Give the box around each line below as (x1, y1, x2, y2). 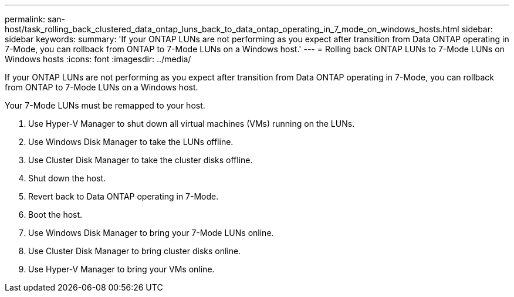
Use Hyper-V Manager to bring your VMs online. (28, 264, 215, 274)
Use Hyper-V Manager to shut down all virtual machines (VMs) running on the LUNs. (28, 119, 355, 129)
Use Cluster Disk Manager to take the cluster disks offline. (28, 155, 253, 165)
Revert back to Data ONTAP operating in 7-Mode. (28, 191, 219, 201)
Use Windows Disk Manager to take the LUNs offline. (28, 137, 234, 147)
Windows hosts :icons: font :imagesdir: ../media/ (5, 54, 191, 64)
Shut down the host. (28, 173, 106, 183)
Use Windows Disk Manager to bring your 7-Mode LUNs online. (28, 228, 274, 238)
